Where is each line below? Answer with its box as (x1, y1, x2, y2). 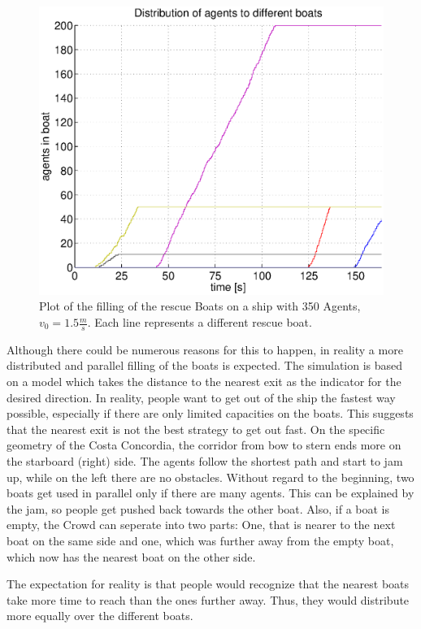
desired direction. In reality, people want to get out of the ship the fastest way (7, 388, 396, 406)
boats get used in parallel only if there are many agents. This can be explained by (7, 484, 414, 501)
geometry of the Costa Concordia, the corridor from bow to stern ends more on (7, 436, 401, 453)
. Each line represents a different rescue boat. (87, 314, 312, 331)
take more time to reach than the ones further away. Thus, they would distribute (7, 591, 410, 608)
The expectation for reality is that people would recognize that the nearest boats (7, 575, 410, 592)
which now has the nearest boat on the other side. (7, 548, 256, 565)
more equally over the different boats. (7, 607, 193, 624)
